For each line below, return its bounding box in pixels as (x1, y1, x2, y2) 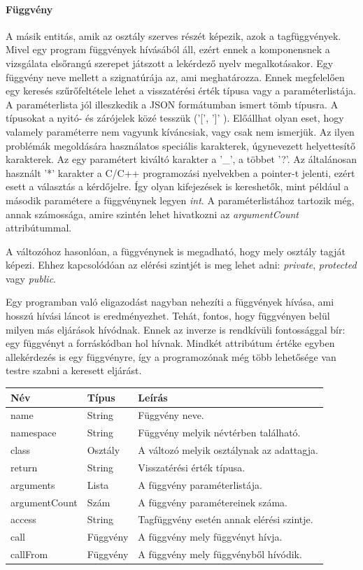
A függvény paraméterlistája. (138, 477, 262, 492)
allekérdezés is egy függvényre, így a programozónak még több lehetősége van (6, 349, 336, 364)
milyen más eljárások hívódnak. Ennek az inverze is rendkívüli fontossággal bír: (6, 322, 346, 336)
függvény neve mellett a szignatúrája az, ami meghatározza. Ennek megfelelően (6, 69, 345, 84)
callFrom (10, 547, 48, 562)
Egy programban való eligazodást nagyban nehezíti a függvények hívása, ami (6, 294, 334, 309)
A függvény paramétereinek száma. (138, 494, 287, 509)
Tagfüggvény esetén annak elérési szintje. (138, 512, 313, 527)
